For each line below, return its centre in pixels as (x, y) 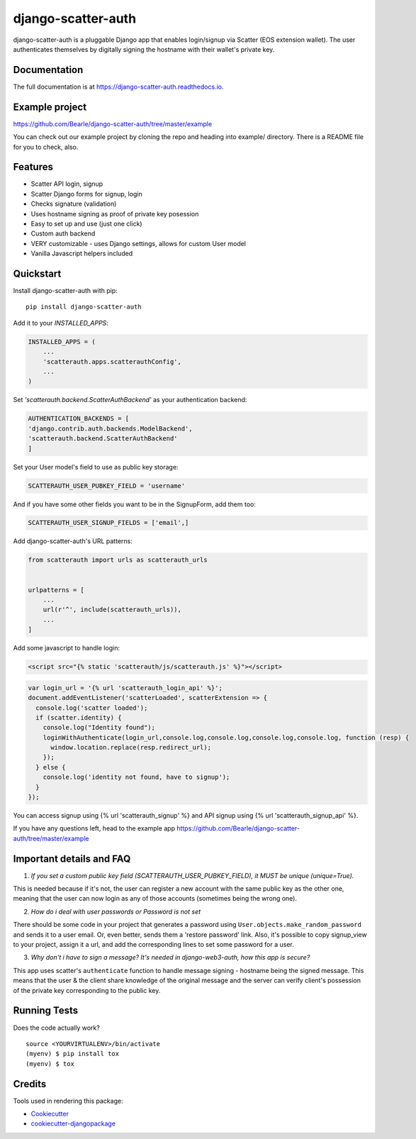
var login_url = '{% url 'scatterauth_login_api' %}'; (125, 688)
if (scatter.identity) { (79, 717)
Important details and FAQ (72, 859)
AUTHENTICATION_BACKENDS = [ (79, 419)
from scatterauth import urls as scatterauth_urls (118, 560)
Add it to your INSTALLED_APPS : (61, 323)
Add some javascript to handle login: (67, 648)
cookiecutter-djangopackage (73, 1123)
